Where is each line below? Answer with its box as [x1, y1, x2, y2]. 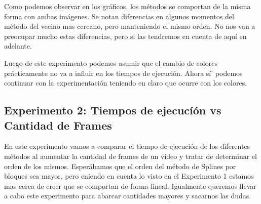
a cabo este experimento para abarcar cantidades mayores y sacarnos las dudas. [4, 190, 251, 201]
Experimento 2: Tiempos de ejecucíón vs [4, 102, 221, 118]
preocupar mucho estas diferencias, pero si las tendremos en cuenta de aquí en [4, 30, 247, 41]
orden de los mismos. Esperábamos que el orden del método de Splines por [4, 160, 236, 171]
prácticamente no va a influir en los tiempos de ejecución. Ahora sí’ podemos [4, 67, 243, 78]
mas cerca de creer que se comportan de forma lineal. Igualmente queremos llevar [4, 180, 256, 191]
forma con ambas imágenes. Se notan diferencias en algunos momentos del [4, 11, 234, 21]
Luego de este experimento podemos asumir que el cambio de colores [4, 57, 217, 68]
